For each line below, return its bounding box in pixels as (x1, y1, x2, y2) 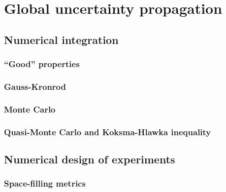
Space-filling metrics (4, 177, 86, 190)
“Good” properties (4, 58, 80, 70)
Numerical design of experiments (4, 151, 175, 166)
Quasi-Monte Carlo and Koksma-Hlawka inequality (4, 125, 211, 138)
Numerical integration (4, 32, 119, 47)
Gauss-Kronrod (4, 80, 66, 92)
